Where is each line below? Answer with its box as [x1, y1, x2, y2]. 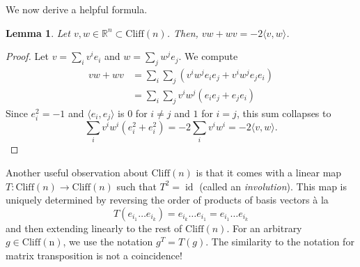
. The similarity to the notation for [205, 234, 354, 249]
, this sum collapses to [236, 105, 331, 120]
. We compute [178, 49, 238, 63]
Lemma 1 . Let [6, 25, 70, 40]
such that [116, 178, 157, 193]
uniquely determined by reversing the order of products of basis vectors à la [6, 192, 329, 207]
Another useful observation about [6, 165, 148, 180]
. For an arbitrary [226, 220, 302, 235]
